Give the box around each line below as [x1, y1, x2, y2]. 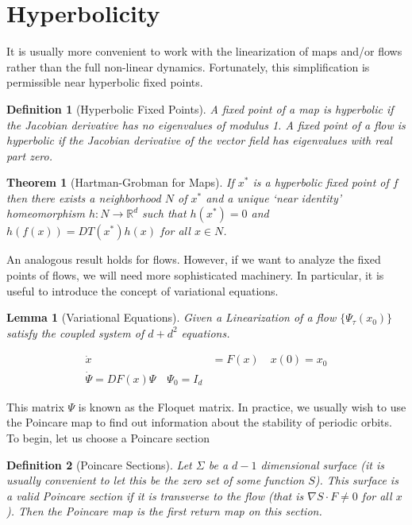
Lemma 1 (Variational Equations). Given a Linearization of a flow [6, 309, 337, 326]
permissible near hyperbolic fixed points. [6, 74, 203, 91]
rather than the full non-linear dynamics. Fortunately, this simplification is [6, 58, 370, 75]
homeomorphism [6, 205, 85, 222]
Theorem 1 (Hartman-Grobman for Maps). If [6, 174, 234, 191]
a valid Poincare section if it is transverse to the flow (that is [6, 487, 304, 504]
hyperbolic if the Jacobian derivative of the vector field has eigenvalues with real [6, 132, 392, 149]
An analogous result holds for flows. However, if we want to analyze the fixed [6, 251, 381, 268]
